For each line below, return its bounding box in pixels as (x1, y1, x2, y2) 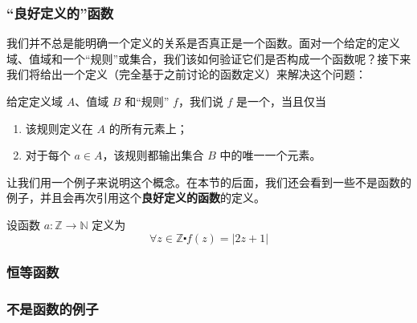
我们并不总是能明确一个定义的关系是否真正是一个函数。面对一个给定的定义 (6, 34, 400, 51)
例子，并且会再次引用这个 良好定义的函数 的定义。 (6, 189, 265, 206)
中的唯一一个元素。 (219, 147, 321, 164)
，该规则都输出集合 (102, 147, 204, 164)
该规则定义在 (25, 119, 93, 136)
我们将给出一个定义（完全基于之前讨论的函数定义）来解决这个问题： (6, 66, 366, 83)
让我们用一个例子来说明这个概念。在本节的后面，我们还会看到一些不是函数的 (6, 173, 411, 190)
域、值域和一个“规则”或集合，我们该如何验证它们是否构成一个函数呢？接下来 (6, 50, 411, 67)
